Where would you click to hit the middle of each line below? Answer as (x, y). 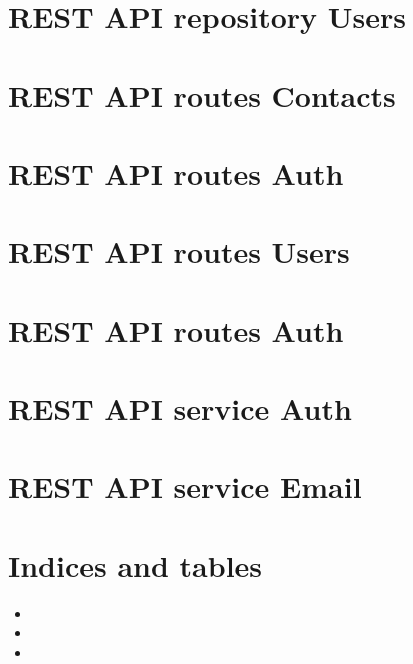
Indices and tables (135, 564)
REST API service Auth (180, 408)
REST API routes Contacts (202, 94)
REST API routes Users (179, 251)
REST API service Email (185, 486)
